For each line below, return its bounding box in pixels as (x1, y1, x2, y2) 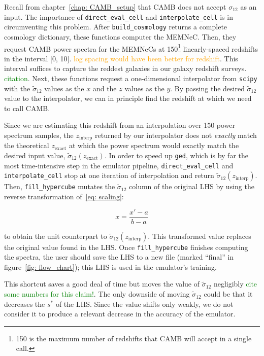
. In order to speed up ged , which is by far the (104, 150, 249, 161)
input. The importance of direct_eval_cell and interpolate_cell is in (4, 11, 233, 22)
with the (4, 83, 30, 93)
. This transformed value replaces (148, 230, 251, 241)
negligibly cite (213, 278, 257, 289)
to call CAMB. (4, 102, 50, 113)
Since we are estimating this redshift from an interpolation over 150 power (4, 120, 236, 130)
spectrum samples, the (4, 129, 74, 140)
